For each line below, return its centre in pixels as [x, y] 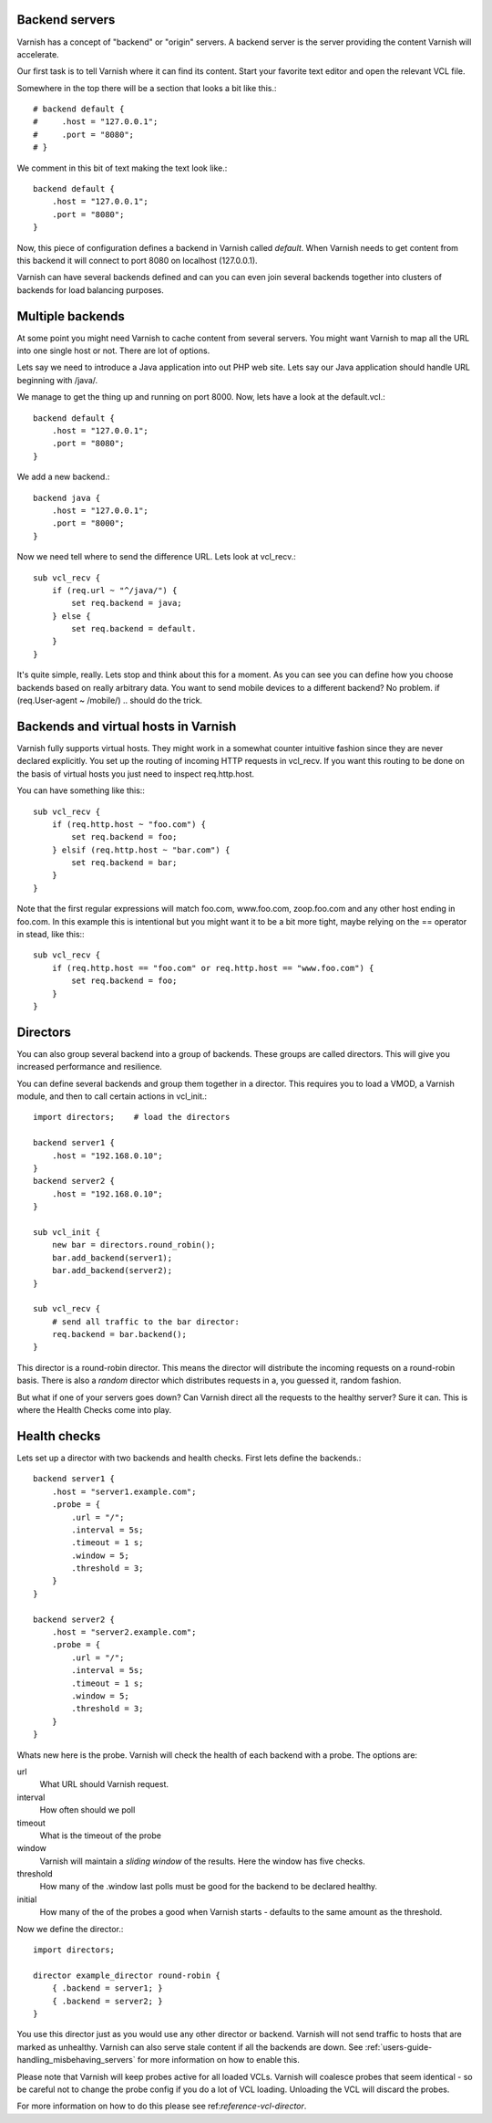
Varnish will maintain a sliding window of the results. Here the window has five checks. [202, 1861]
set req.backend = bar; [124, 863]
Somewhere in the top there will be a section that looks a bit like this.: [147, 88]
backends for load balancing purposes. [90, 290]
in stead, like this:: [51, 935]
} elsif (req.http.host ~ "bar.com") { [141, 850]
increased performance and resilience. [90, 1067]
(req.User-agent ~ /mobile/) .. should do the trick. [110, 701]
